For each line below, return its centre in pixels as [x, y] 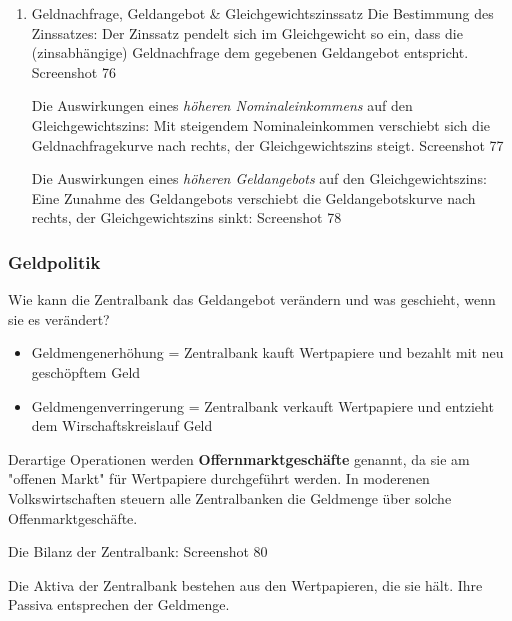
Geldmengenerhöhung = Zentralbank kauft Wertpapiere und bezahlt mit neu [267, 352]
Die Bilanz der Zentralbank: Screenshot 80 [138, 551]
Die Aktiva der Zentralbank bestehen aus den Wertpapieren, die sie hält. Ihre [245, 584]
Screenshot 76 [73, 71]
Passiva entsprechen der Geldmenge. [119, 604]
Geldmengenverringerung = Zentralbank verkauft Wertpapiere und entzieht [262, 405]
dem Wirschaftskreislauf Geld [122, 425]
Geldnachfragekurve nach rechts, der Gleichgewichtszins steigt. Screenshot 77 [267, 144]
